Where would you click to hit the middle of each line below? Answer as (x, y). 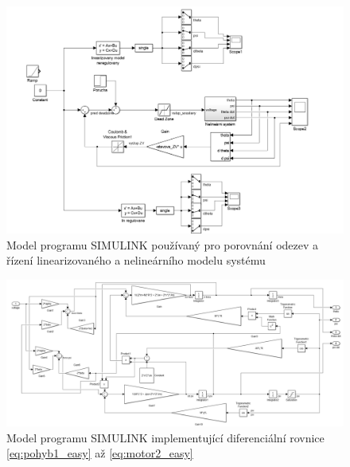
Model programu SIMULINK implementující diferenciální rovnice (165, 437)
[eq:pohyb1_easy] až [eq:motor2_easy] (100, 453)
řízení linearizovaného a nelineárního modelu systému (136, 260)
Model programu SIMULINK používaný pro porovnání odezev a (163, 244)
